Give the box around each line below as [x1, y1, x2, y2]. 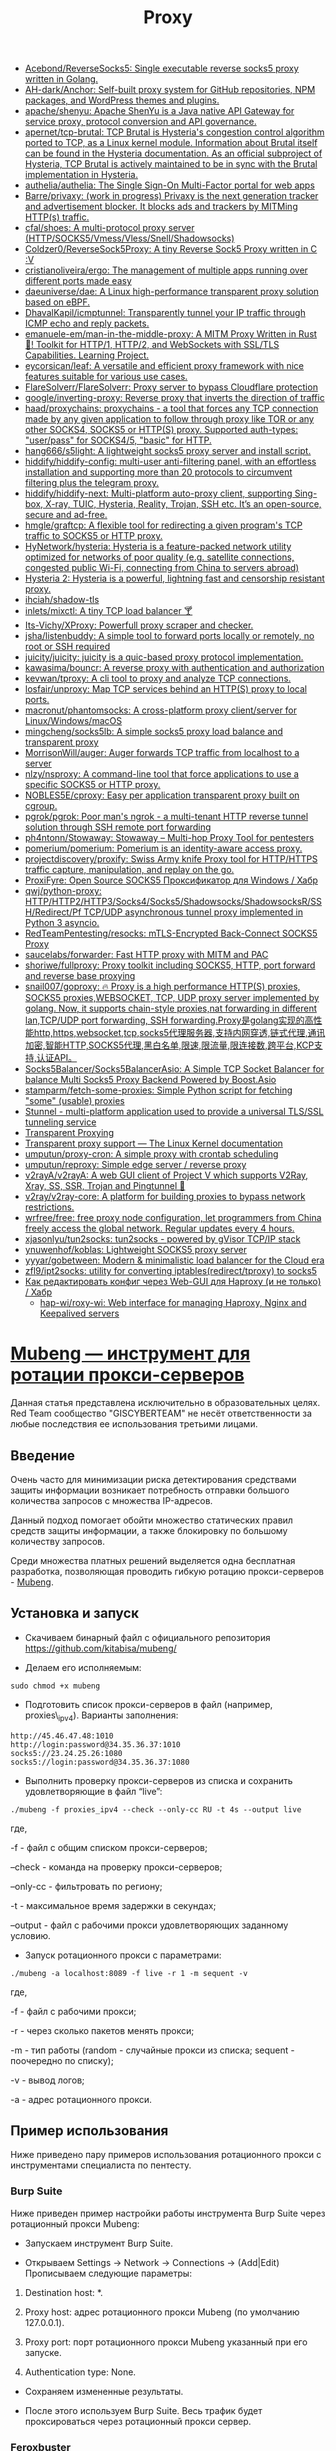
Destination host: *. [24, 2286, 103, 2298]
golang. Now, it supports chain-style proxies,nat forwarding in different [24, 1002, 318, 1015]
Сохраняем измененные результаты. [24, 2385, 184, 2397]
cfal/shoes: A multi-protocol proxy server [24, 222, 195, 234]
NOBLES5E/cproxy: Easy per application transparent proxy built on [24, 789, 300, 801]
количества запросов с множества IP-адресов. [10, 1494, 213, 1506]
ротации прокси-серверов [10, 1364, 245, 1386]
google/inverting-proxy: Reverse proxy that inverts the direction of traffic [24, 392, 325, 404]
